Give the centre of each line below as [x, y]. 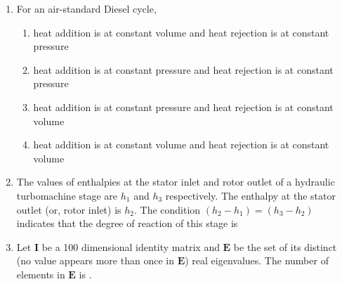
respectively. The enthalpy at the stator [250, 195]
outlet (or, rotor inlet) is [69, 209]
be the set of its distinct [285, 246]
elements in [41, 274]
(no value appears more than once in [95, 260]
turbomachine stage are [67, 195]
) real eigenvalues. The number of [257, 260]
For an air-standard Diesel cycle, [86, 8]
